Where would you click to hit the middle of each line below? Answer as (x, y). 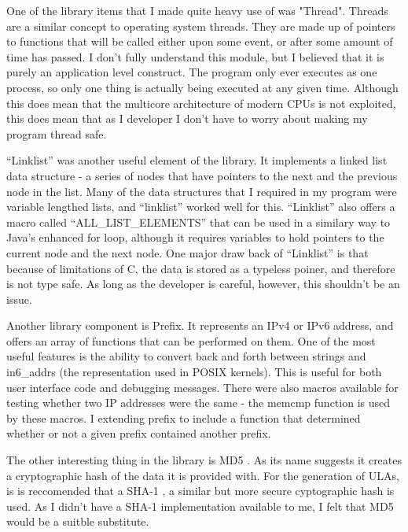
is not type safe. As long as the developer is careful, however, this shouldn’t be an (203, 284)
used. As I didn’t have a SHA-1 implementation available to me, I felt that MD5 (200, 506)
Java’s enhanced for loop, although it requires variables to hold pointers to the (195, 237)
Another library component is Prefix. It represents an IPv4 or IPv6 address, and (200, 325)
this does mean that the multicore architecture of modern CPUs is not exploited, (201, 103)
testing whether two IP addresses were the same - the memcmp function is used (198, 403)
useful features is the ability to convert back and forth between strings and (186, 356)
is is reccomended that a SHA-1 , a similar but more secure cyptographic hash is (200, 491)
